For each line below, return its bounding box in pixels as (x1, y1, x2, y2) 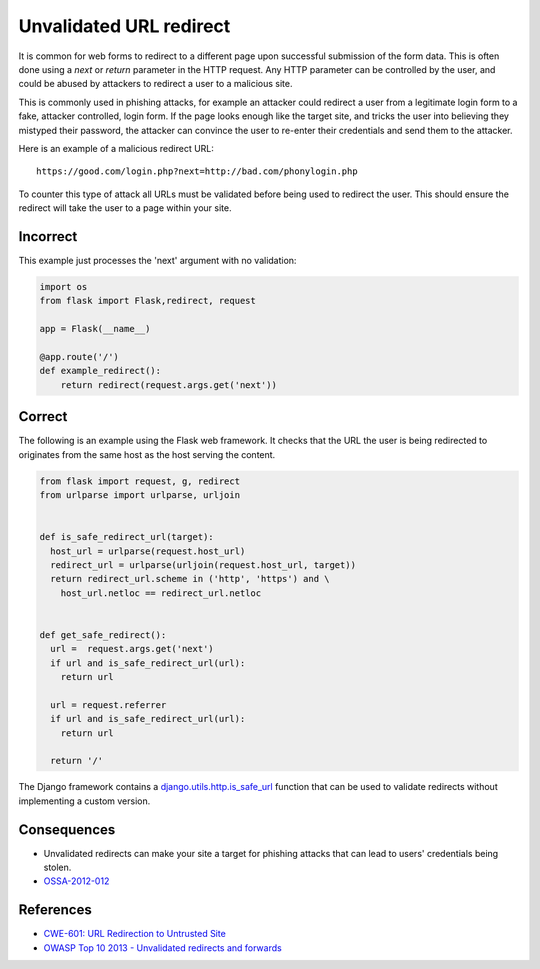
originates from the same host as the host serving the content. (18, 448, 276, 460)
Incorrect (18, 228, 78, 245)
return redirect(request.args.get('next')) (60, 379, 277, 390)
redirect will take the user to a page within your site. (18, 202, 232, 214)
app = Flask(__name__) (39, 323, 151, 335)
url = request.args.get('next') (50, 643, 214, 655)
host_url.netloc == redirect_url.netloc (60, 587, 262, 599)
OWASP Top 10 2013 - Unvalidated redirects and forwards (43, 941, 282, 954)
